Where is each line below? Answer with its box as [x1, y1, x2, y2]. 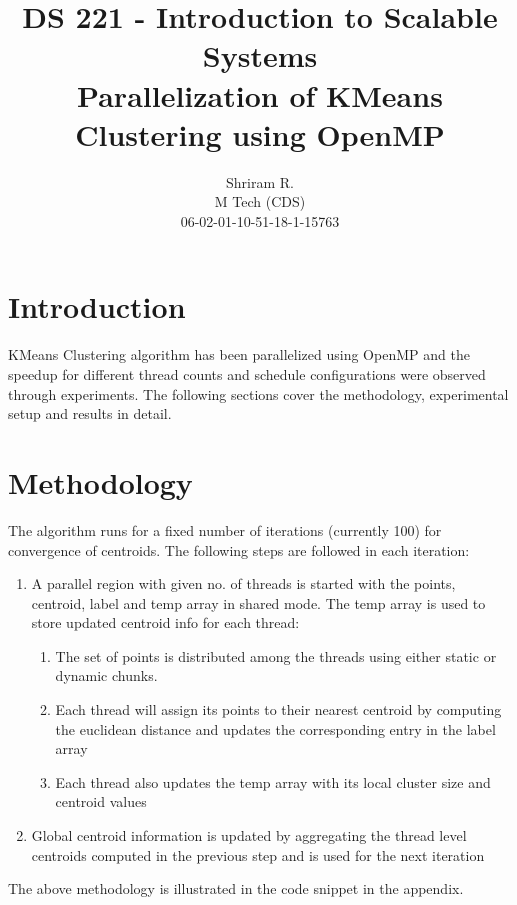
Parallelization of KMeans [77, 74, 443, 115]
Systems [202, 35, 318, 76]
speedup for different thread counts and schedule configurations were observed [8, 364, 486, 384]
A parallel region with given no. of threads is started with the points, [31, 573, 456, 594]
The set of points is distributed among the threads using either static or [55, 645, 497, 666]
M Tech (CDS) [214, 191, 306, 212]
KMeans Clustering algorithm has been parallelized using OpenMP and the [8, 344, 470, 365]
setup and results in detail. [8, 403, 172, 424]
